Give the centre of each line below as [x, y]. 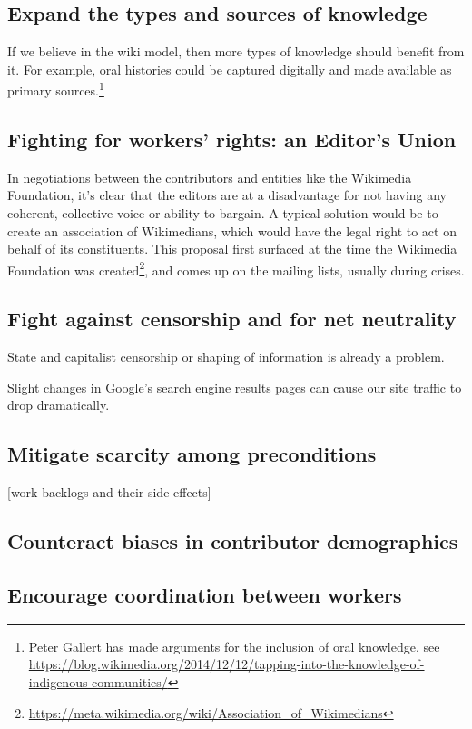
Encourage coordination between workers [205, 595]
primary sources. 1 [56, 89]
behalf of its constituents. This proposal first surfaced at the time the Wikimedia [232, 249]
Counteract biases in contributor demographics [233, 541]
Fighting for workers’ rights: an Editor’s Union [232, 140]
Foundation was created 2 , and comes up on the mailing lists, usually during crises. [236, 268]
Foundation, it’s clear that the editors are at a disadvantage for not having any [227, 195]
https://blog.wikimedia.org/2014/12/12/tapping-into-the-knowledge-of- [226, 664]
